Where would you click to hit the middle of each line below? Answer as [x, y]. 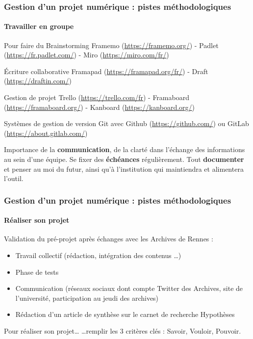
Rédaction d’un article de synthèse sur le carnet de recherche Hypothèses [125, 314]
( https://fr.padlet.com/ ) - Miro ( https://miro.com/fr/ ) [87, 55]
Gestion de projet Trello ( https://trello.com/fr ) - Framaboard [97, 97]
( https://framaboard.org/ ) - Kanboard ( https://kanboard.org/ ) [100, 107]
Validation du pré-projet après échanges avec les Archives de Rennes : [109, 239]
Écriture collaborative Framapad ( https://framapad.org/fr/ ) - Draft [106, 71]
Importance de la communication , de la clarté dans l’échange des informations [125, 149]
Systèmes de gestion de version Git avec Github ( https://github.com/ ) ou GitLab [126, 123]
